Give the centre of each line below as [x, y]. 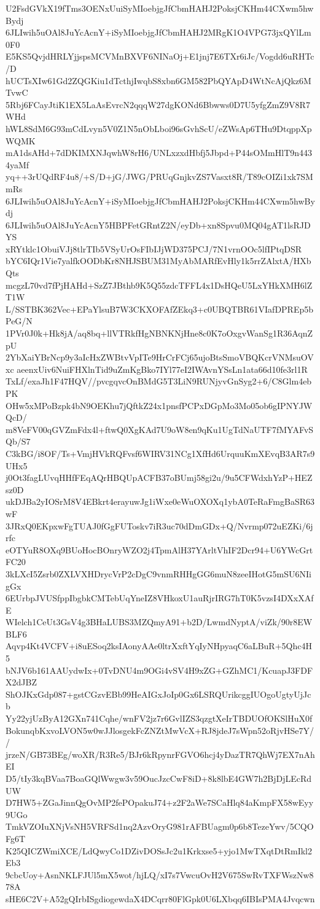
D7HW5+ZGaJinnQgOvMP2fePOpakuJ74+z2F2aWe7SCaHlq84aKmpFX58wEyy [160, 802]
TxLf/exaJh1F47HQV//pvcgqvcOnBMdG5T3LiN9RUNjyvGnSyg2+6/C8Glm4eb [159, 381]
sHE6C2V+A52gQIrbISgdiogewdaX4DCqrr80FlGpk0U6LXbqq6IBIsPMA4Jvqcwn [160, 898]
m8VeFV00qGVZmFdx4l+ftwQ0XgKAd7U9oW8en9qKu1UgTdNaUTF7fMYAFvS [160, 429]
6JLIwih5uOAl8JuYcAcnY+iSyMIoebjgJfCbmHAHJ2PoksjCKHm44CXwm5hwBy [160, 201]
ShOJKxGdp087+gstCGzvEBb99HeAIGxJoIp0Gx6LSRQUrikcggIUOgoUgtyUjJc [158, 694]
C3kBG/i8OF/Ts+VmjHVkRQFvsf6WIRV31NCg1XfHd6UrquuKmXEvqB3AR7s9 [160, 453]
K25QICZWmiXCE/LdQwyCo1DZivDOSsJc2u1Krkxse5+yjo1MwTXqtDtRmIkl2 [159, 850]
